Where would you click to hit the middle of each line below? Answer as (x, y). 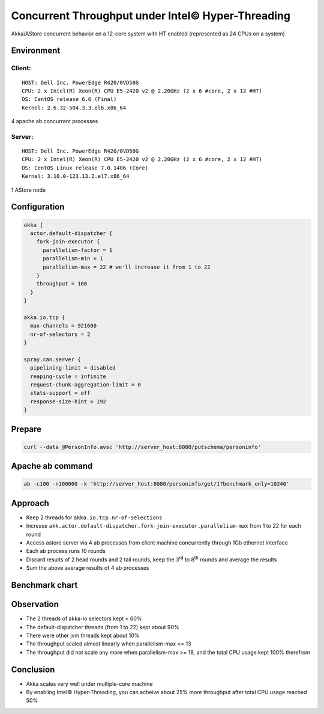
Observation (35, 604)
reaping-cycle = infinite (68, 376)
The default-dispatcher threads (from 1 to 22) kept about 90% (103, 627)
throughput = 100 (62, 284)
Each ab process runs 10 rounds (66, 551)
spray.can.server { (52, 359)
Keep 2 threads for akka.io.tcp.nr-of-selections (94, 517)
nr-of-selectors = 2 (60, 334)
